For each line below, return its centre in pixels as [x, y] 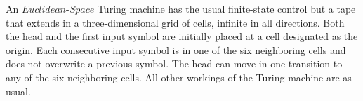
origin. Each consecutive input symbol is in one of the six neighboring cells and [176, 49]
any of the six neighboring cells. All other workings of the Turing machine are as [179, 77]
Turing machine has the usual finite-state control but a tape [226, 8]
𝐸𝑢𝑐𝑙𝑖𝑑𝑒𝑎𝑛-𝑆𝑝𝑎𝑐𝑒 [58, 10]
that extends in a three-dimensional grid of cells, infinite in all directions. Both [175, 22]
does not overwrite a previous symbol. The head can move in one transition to [174, 63]
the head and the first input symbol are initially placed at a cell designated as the [182, 36]
